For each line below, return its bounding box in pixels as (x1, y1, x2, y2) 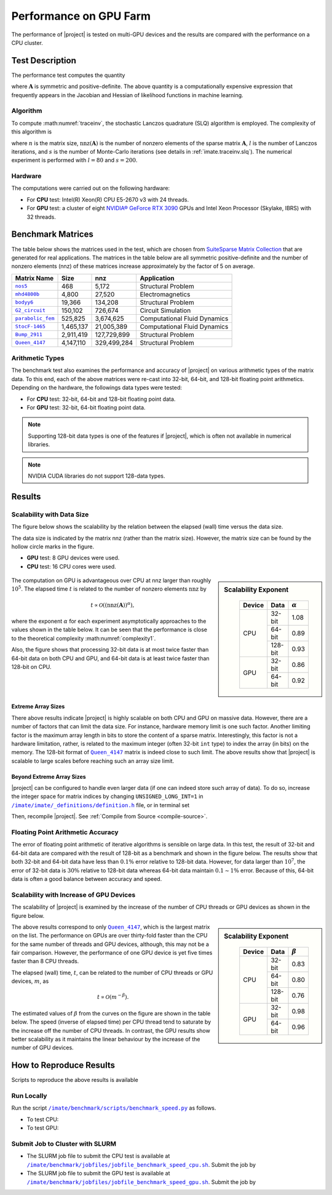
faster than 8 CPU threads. (11, 958, 79, 965)
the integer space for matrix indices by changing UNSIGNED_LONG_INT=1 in (11, 793, 204, 800)
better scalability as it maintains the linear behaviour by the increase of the (11, 1035, 200, 1043)
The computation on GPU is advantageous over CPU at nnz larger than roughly (11, 577, 211, 584)
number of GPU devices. (11, 1044, 74, 1051)
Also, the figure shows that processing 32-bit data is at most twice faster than (11, 646, 209, 653)
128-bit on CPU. (11, 663, 52, 671)
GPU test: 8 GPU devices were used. (26, 554, 120, 562)
